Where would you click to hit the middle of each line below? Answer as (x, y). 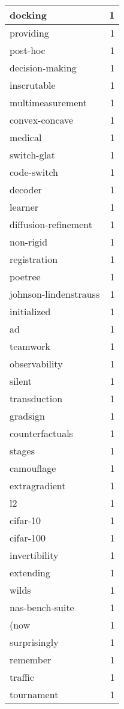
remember (31, 659)
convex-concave (42, 120)
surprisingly (34, 642)
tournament (34, 694)
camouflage (33, 468)
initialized (30, 311)
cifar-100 (28, 538)
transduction (36, 398)
